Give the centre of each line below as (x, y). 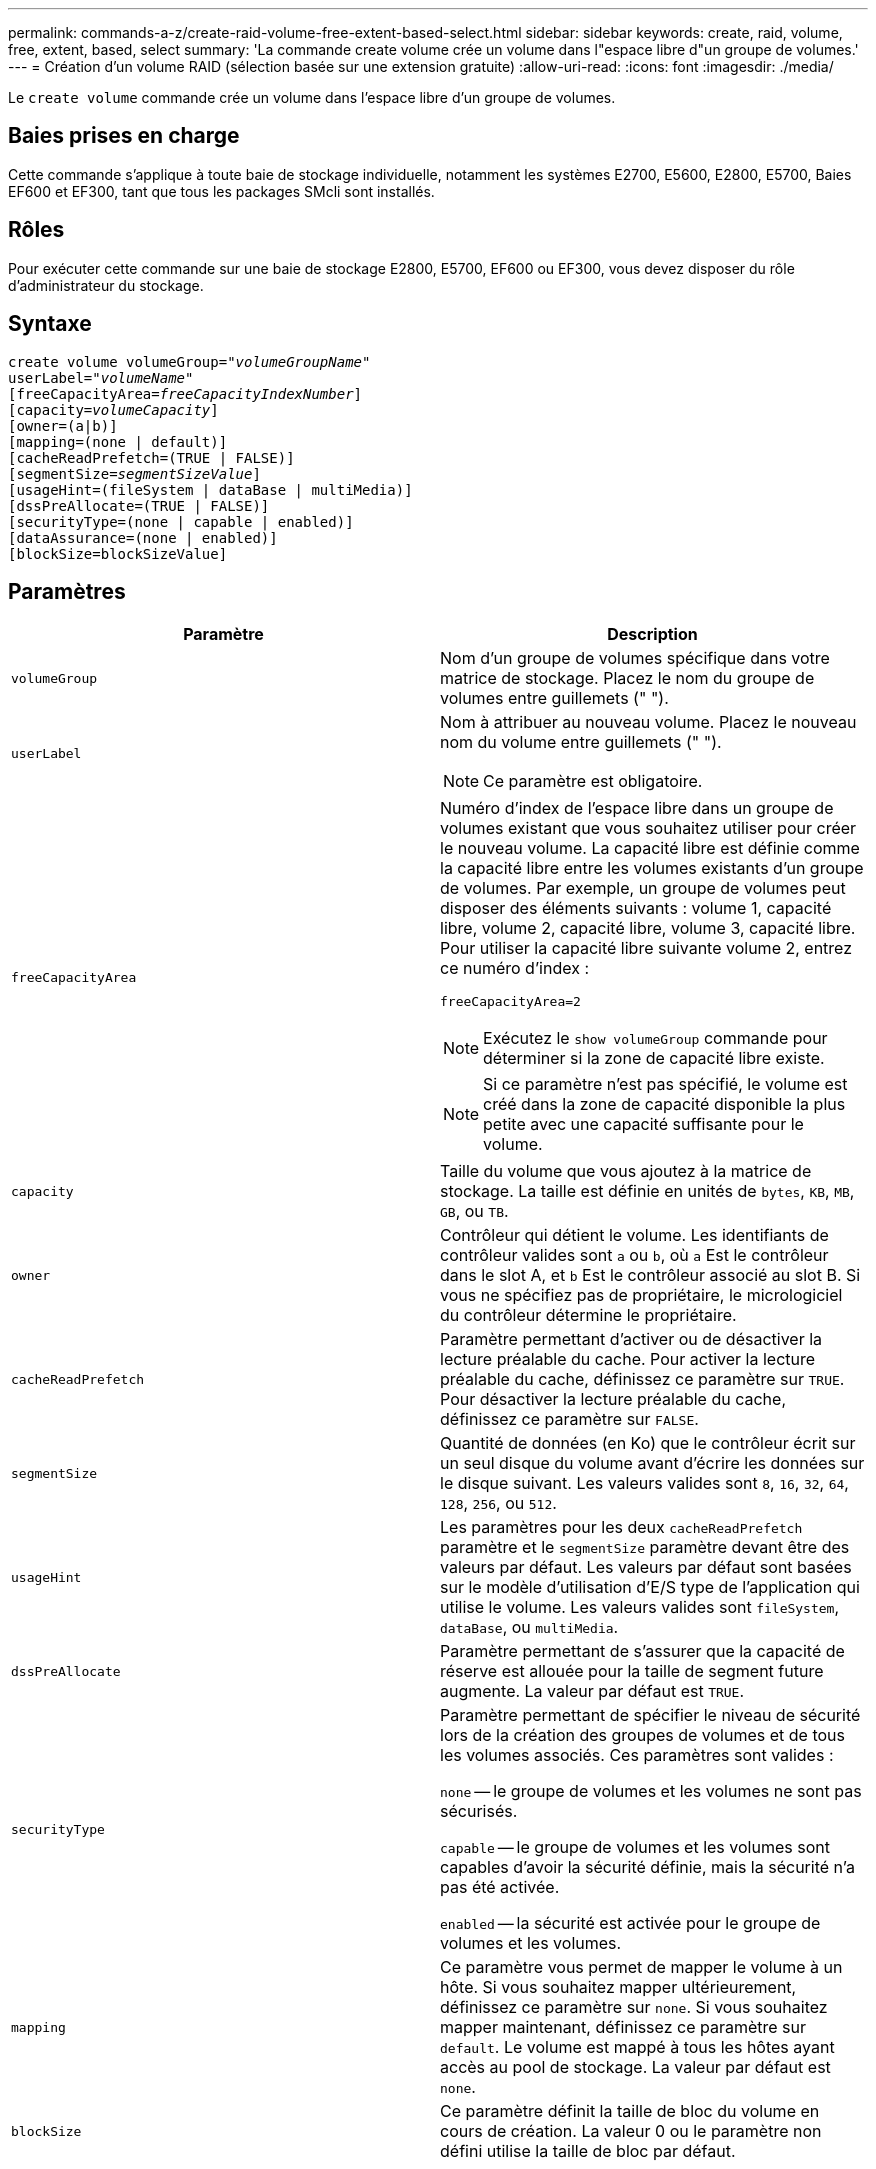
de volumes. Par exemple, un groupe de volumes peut (643, 888)
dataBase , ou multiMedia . (529, 1627)
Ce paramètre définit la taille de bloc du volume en (630, 2111)
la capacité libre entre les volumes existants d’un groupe (652, 868)
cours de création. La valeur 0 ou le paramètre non (631, 2131)
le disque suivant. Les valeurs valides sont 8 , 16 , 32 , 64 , (644, 1483)
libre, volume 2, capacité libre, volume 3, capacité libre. (648, 928)
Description (652, 634)
